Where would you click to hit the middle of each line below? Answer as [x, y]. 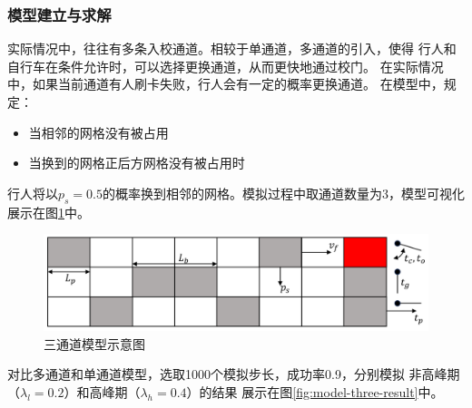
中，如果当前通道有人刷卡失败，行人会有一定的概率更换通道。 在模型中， [226, 84]
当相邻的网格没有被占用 [98, 132]
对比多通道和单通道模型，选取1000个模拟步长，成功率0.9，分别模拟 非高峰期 [234, 374]
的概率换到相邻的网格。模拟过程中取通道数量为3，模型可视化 [284, 193]
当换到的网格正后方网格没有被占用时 [137, 163]
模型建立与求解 [59, 14]
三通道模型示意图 [94, 343]
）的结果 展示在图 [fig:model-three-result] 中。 [315, 391]
